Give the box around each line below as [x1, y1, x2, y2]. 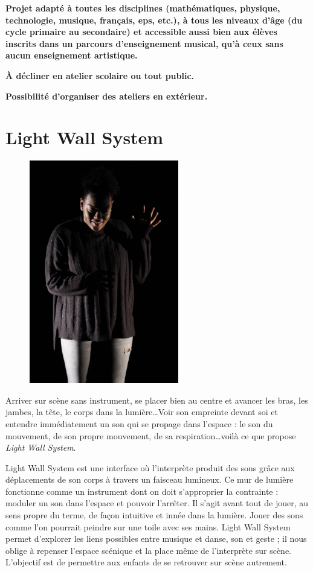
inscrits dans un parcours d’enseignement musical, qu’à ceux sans [5, 37, 283, 49]
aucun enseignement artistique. [5, 49, 138, 62]
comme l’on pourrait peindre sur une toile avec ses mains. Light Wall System [5, 520, 291, 533]
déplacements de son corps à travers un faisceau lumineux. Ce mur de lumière [5, 473, 294, 486]
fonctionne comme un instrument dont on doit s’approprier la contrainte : [5, 485, 279, 497]
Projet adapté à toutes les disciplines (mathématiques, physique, [5, 2, 280, 14]
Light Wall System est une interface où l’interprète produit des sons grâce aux [5, 461, 295, 474]
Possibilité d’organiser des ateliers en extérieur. [5, 89, 208, 102]
